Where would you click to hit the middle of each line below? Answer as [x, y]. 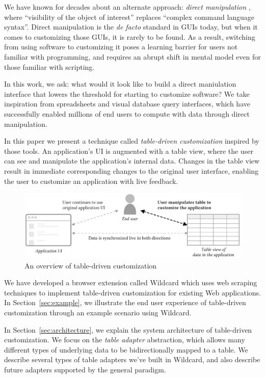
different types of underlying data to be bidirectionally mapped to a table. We [126, 349]
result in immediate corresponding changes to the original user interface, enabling [131, 170]
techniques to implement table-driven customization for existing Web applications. [133, 292]
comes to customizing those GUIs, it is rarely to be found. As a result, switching [130, 36]
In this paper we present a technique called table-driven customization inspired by [132, 141]
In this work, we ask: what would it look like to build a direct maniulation [120, 84]
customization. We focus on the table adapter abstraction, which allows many [125, 340]
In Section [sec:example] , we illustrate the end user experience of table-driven [125, 302]
